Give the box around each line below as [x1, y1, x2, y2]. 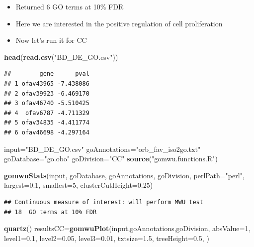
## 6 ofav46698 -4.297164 [4, 128, 89, 136]
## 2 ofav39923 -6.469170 [4, 90, 89, 97]
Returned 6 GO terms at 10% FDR [15, 1, 124, 11]
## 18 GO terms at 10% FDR [4, 208, 97, 216]
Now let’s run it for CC [15, 35, 87, 45]
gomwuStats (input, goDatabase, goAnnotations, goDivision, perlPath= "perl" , [4, 170, 245, 180]
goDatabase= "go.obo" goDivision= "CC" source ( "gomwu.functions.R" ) [4, 153, 218, 164]
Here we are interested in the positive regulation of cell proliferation [15, 18, 223, 28]
